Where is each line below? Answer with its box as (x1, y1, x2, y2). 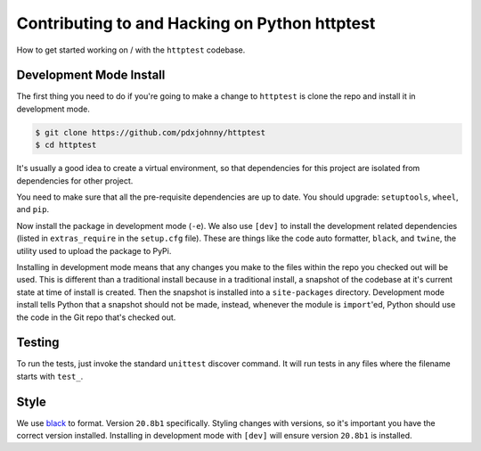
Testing (16, 335, 60, 350)
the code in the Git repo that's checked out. (16, 312, 176, 323)
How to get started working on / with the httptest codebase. (16, 45, 246, 55)
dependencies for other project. (16, 175, 134, 186)
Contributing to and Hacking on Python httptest (16, 13, 376, 33)
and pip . (16, 204, 49, 215)
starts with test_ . (16, 371, 84, 381)
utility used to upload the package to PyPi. (16, 245, 172, 256)
